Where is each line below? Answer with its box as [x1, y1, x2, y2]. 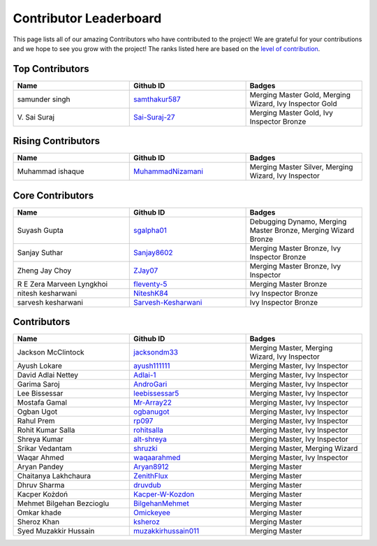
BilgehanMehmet [133, 498, 190, 508]
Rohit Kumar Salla [17, 425, 75, 435]
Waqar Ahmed [17, 453, 64, 463]
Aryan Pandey [17, 462, 64, 472]
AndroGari [133, 380, 168, 389]
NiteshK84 [133, 288, 169, 298]
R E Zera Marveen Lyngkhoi [17, 279, 108, 289]
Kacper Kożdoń [17, 489, 68, 499]
